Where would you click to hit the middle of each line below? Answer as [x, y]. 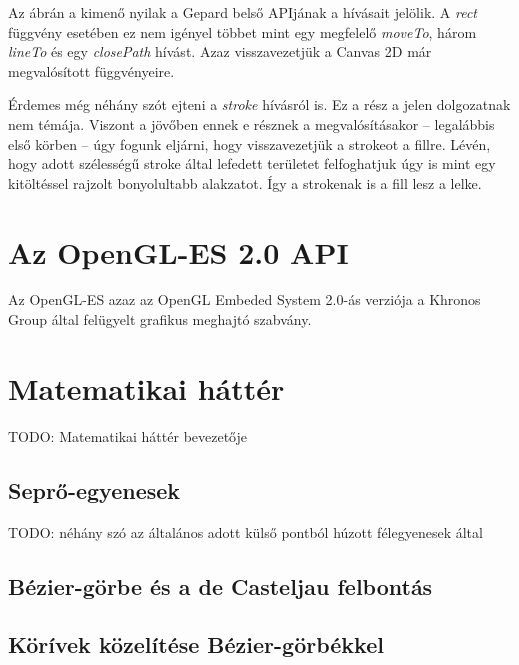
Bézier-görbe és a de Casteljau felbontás [220, 585]
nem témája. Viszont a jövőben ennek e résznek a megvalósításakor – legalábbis [251, 123]
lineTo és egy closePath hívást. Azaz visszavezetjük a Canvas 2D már [220, 51]
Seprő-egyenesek [94, 489]
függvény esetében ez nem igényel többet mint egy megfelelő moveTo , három [242, 31]
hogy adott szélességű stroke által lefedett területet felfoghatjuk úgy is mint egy [252, 163]
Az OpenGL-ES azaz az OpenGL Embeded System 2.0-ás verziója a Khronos [244, 299]
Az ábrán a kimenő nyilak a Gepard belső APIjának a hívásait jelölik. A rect [243, 12]
